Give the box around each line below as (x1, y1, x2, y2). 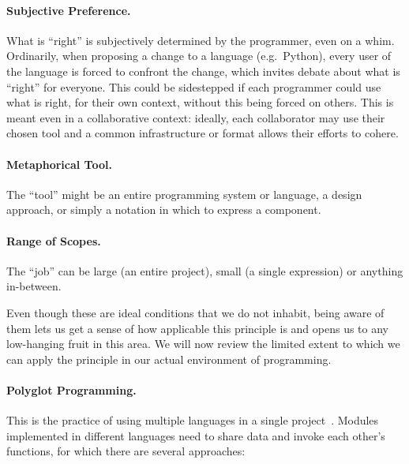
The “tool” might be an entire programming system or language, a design (6, 185, 362, 202)
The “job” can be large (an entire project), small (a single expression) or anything (6, 262, 403, 279)
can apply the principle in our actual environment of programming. (6, 350, 332, 367)
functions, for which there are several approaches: (6, 443, 246, 459)
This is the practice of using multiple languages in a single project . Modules (6, 412, 379, 428)
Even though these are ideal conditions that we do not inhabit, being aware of (6, 304, 385, 320)
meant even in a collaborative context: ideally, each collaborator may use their (6, 109, 385, 125)
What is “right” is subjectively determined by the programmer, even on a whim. (6, 32, 395, 48)
